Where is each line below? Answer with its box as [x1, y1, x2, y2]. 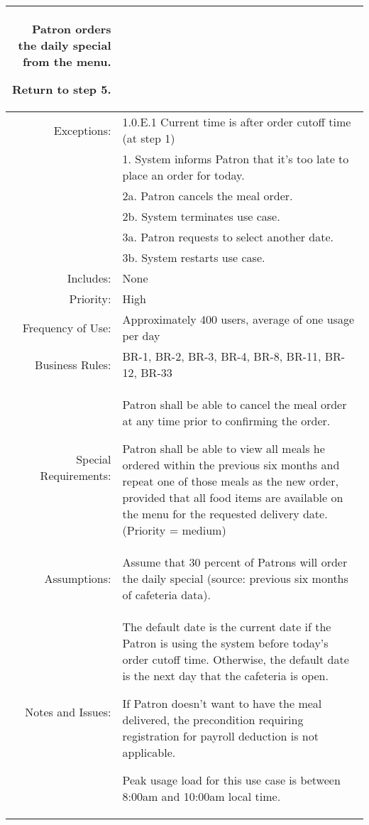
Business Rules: [35, 356, 111, 373]
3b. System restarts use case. [122, 249, 265, 266]
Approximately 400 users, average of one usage [122, 311, 355, 327]
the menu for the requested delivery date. [122, 506, 328, 522]
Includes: [67, 270, 111, 286]
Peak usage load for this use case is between [122, 772, 341, 788]
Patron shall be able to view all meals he [122, 440, 325, 457]
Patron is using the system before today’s [122, 635, 329, 651]
